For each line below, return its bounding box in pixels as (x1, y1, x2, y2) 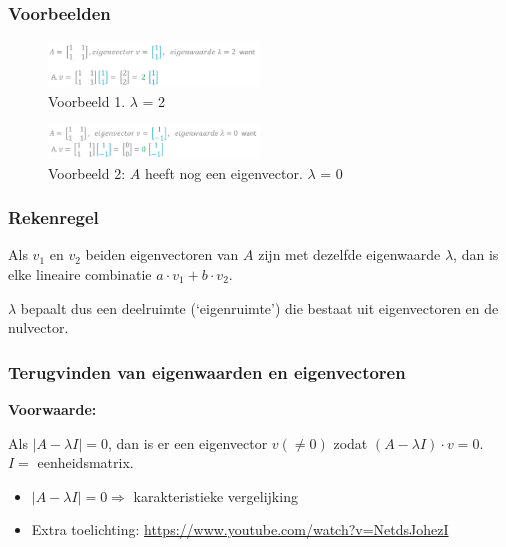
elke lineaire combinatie (8, 263, 152, 284)
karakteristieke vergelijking (133, 485, 298, 506)
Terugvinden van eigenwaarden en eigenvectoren (8, 359, 406, 384)
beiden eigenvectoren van (85, 244, 239, 265)
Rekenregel (8, 205, 99, 230)
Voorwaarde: (8, 398, 97, 419)
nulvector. (8, 317, 69, 338)
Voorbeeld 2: (48, 162, 126, 183)
